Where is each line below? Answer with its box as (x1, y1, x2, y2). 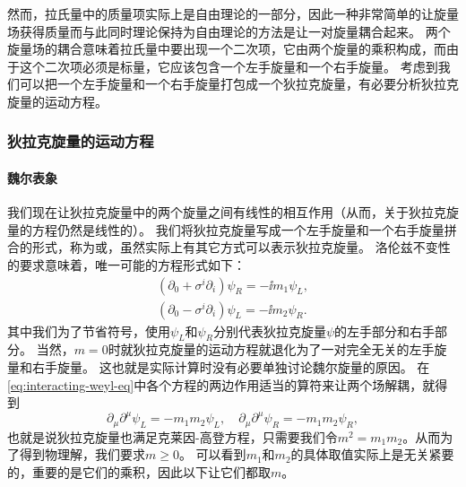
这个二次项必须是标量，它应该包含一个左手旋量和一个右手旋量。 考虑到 (19, 57, 438, 75)
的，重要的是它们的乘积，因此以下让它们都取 (7, 462, 271, 481)
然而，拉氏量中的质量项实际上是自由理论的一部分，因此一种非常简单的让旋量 (7, 4, 459, 22)
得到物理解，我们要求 (19, 445, 145, 464)
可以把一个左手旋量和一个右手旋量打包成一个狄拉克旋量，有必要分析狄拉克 (19, 74, 459, 93)
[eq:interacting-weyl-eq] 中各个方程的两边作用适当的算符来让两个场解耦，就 (7, 375, 436, 394)
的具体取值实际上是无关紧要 (290, 445, 454, 464)
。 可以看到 (178, 445, 246, 464)
